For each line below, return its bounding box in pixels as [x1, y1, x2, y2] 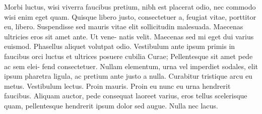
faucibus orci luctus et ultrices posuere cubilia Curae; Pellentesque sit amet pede [4, 50, 253, 61]
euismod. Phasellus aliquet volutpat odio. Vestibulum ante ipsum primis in [4, 41, 235, 51]
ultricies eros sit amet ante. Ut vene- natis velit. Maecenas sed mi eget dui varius [4, 31, 254, 41]
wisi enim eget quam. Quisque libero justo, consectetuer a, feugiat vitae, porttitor [4, 11, 256, 22]
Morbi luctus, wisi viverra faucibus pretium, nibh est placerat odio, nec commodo [4, 2, 256, 12]
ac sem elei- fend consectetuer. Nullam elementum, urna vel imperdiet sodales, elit [4, 61, 258, 71]
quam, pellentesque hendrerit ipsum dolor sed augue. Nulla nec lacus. [4, 100, 218, 110]
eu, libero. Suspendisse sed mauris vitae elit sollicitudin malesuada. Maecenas [4, 21, 243, 32]
